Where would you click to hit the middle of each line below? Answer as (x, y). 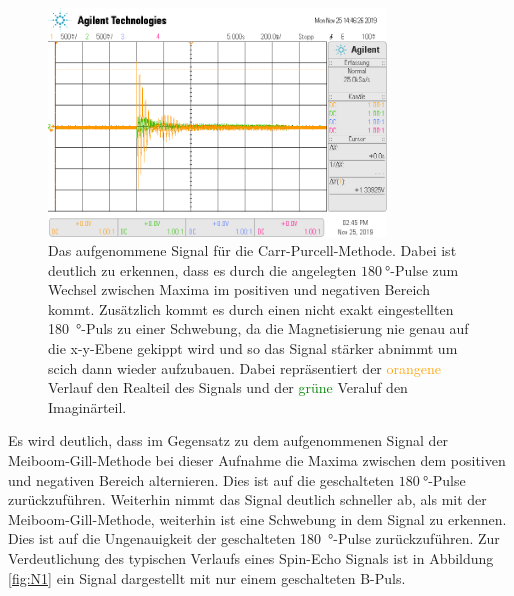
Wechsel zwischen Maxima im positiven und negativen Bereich (239, 289)
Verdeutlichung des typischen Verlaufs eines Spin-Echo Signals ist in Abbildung (251, 558)
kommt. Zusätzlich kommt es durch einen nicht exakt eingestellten (251, 308)
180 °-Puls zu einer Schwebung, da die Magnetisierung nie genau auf (258, 328)
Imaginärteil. (87, 406)
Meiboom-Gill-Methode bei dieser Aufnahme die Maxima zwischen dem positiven (257, 460)
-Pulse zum (424, 269)
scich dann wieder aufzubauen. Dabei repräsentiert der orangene (245, 367)
